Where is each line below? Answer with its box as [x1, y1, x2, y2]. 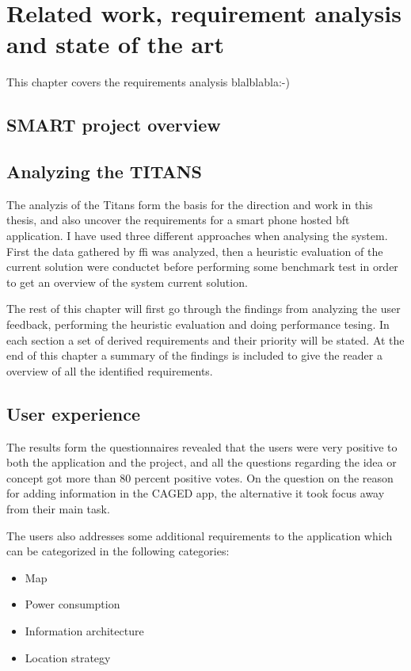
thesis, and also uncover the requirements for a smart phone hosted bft [6, 212, 350, 228]
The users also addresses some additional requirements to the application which [6, 527, 393, 543]
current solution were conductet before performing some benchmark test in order [6, 258, 398, 275]
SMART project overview [6, 112, 221, 137]
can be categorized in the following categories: [6, 543, 230, 559]
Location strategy [25, 649, 111, 665]
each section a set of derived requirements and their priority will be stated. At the [6, 331, 405, 348]
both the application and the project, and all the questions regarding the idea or [6, 454, 397, 471]
